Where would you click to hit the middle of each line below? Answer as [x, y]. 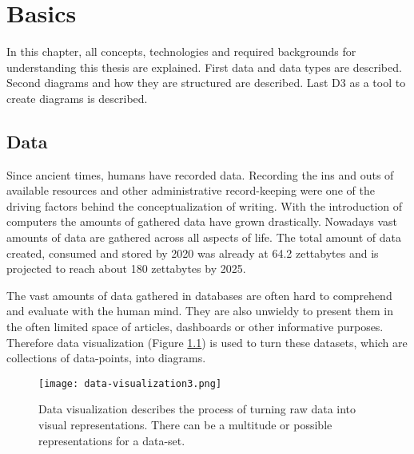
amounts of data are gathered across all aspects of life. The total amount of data [204, 237]
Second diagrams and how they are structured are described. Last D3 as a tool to [206, 83]
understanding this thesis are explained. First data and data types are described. [204, 67]
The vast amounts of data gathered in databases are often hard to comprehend [199, 295]
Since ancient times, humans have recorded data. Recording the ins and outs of [200, 174]
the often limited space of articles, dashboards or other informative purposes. [195, 327]
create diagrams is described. [77, 98]
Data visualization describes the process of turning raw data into [197, 409]
